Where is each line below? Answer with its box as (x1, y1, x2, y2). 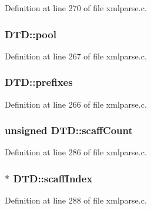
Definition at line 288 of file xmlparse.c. (5, 194, 147, 206)
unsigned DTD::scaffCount (5, 123, 133, 138)
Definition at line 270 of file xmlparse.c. (5, 2, 147, 14)
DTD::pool (5, 26, 56, 41)
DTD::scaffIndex (13, 171, 93, 185)
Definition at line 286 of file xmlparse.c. (5, 146, 147, 158)
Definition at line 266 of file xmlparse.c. (5, 98, 147, 110)
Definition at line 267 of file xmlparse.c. (5, 49, 147, 62)
